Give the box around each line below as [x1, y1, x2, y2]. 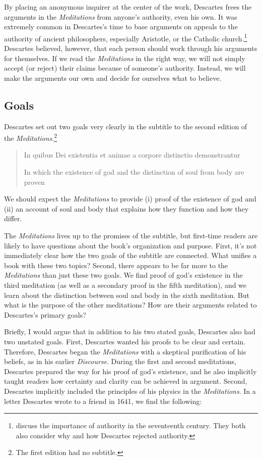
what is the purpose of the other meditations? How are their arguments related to [4, 299, 257, 310]
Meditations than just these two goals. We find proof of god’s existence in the [4, 270, 243, 280]
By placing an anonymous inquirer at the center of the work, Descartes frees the [4, 2, 252, 12]
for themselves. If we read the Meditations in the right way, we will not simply [4, 53, 245, 63]
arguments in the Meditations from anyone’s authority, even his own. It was [4, 11, 237, 22]
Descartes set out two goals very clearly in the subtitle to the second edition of [4, 121, 247, 131]
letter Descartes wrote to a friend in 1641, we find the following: [4, 395, 202, 406]
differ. [4, 213, 22, 224]
